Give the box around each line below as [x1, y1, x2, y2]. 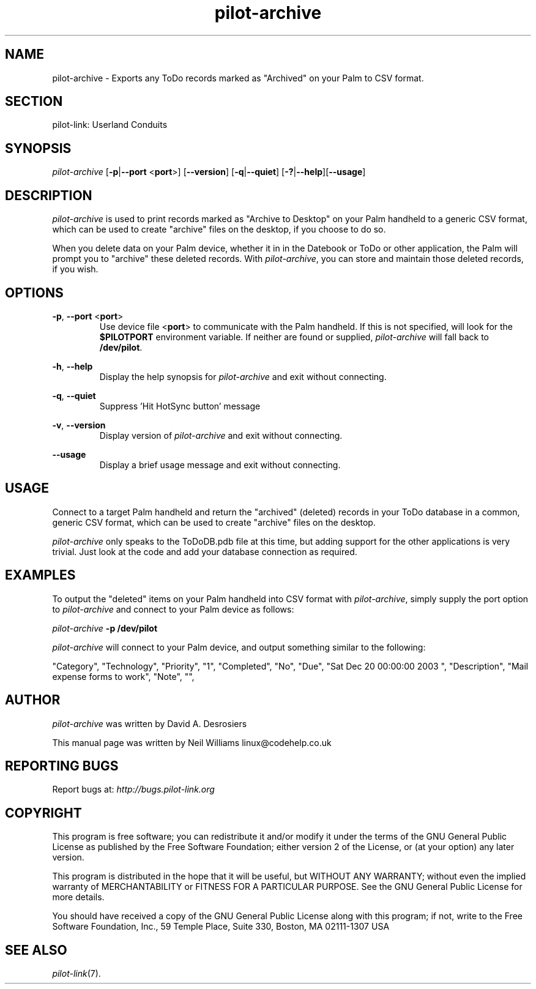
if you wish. [52, 264, 99, 275]
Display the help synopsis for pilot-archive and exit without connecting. [99, 371, 387, 382]
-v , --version [52, 419, 106, 430]
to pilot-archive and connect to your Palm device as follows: [52, 603, 294, 614]
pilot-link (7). [52, 968, 101, 979]
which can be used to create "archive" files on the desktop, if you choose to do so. [52, 224, 386, 235]
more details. [52, 892, 105, 903]
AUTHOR [5, 692, 61, 708]
